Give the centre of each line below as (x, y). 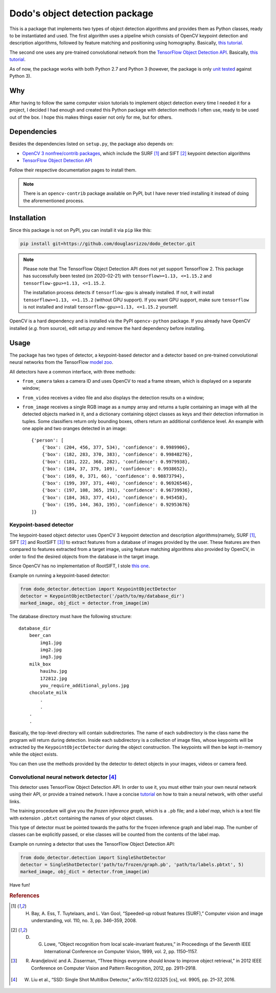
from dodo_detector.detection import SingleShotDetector (93, 857)
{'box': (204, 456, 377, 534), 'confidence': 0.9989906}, (116, 447)
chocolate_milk (48, 693)
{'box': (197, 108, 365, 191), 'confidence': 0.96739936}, (117, 490)
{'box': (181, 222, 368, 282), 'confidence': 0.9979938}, (116, 461)
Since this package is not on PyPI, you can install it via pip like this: (80, 230)
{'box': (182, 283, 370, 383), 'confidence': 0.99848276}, (117, 455)
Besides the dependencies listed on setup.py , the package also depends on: (91, 144)
